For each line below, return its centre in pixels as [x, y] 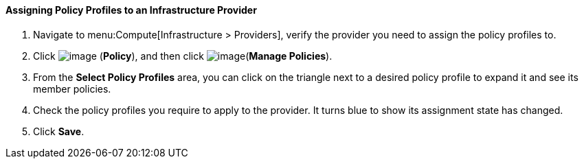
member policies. [72, 89]
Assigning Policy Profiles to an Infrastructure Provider [131, 10]
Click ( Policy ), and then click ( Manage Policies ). [183, 56]
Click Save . [59, 131]
